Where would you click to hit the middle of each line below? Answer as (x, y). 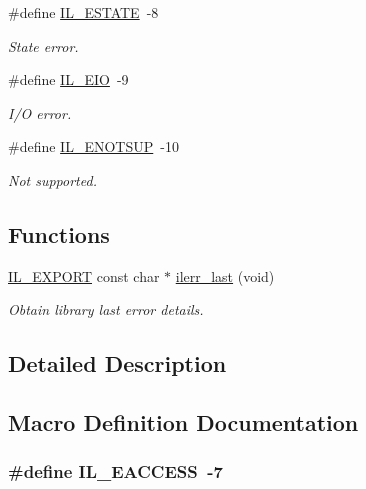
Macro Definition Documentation (183, 422)
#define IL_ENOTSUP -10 (93, 146)
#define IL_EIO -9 (68, 79)
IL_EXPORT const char (84, 275)
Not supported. (52, 179)
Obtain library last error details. (106, 309)
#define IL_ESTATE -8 (83, 12)
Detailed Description (117, 363)
